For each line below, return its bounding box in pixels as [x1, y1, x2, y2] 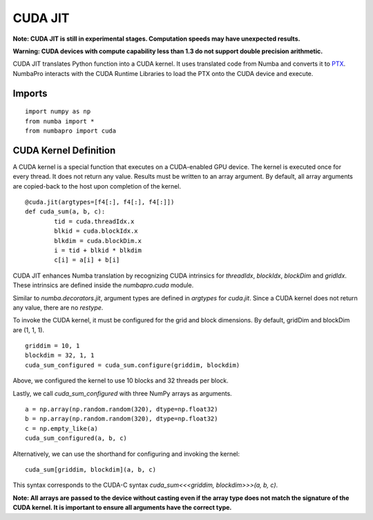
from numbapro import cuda [25, 126, 117, 135]
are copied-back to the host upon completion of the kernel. [12, 182, 182, 190]
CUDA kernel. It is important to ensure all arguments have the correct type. [12, 503, 232, 512]
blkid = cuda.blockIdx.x [54, 227, 138, 235]
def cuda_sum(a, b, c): [25, 208, 106, 215]
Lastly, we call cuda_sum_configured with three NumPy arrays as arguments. [12, 389, 233, 397]
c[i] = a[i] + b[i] [54, 256, 120, 264]
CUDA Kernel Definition [12, 144, 116, 156]
